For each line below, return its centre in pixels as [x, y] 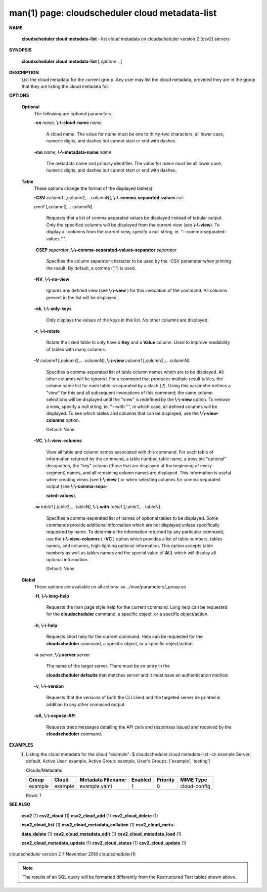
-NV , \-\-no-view [52, 279]
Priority [166, 780]
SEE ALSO [20, 804]
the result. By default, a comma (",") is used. [91, 268]
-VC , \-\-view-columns [58, 441]
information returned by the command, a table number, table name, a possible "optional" [136, 459]
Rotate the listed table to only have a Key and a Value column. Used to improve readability [138, 342]
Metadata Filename [103, 780]
